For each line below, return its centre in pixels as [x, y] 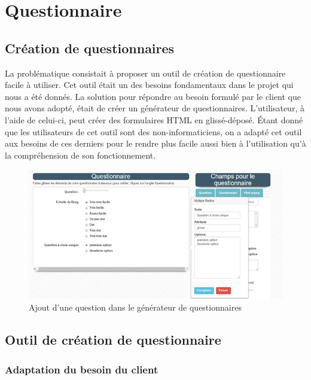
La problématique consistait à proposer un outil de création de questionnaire [145, 73]
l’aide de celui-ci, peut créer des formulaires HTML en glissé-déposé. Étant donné [154, 119]
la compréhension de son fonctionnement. [80, 155]
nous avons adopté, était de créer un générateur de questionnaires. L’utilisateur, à [155, 108]
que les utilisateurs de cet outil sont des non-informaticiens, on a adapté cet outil [153, 131]
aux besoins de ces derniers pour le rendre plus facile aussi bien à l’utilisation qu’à [155, 143]
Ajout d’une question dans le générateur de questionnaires [135, 307]
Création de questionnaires [90, 48]
